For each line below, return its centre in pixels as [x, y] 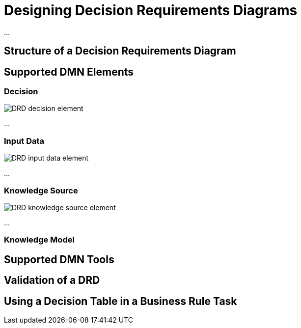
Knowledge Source [41, 190]
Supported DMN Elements [69, 72]
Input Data [24, 141]
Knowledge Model [39, 240]
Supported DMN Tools [59, 259]
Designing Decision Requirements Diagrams [151, 10]
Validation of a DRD [52, 280]
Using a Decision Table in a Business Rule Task [121, 301]
